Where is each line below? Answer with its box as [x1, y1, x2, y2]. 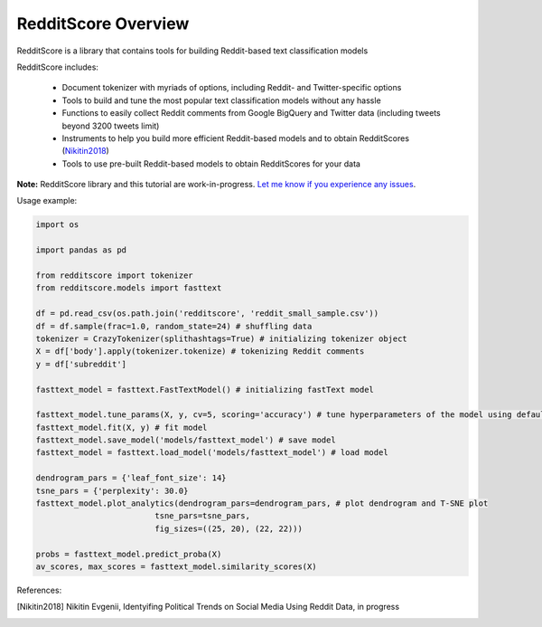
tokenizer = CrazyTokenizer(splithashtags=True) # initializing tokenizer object [35, 333, 408, 344]
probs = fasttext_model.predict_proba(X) [35, 548, 222, 559]
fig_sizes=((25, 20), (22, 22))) [154, 523, 303, 534]
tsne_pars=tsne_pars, [154, 511, 250, 521]
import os [35, 220, 79, 230]
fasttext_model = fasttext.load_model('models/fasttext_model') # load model [35, 448, 388, 458]
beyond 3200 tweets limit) [61, 120, 160, 131]
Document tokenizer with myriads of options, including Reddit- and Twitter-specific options [61, 82, 402, 93]
